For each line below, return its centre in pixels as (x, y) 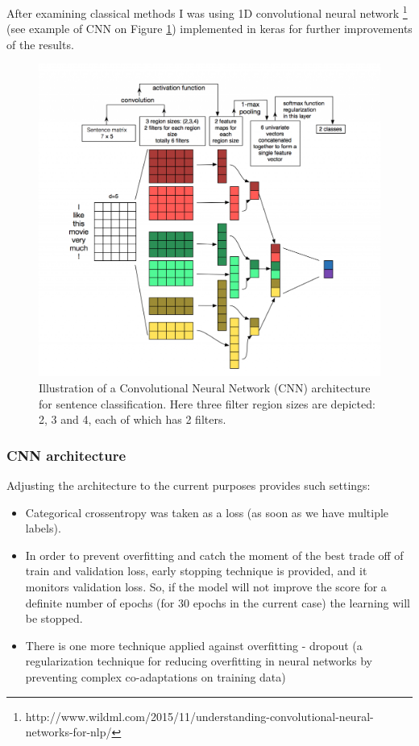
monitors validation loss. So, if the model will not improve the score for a (206, 586)
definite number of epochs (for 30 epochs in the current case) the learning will (218, 602)
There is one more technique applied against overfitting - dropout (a (194, 645)
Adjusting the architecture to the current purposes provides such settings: (189, 485)
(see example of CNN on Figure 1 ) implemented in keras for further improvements (209, 29)
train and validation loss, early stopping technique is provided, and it (196, 571)
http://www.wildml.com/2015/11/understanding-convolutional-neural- (199, 716)
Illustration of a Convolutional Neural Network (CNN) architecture (205, 388)
